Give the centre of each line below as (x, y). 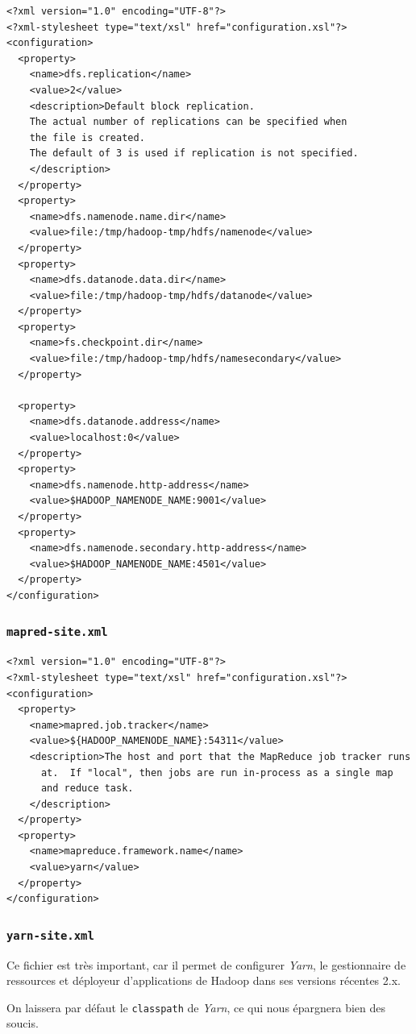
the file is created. (87, 137)
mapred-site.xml (57, 632)
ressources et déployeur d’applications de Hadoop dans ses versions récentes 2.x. (204, 980)
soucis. (23, 1023)
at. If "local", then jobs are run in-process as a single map (217, 772)
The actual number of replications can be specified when (188, 122)
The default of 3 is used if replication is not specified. (194, 154)
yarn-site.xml (50, 935)
